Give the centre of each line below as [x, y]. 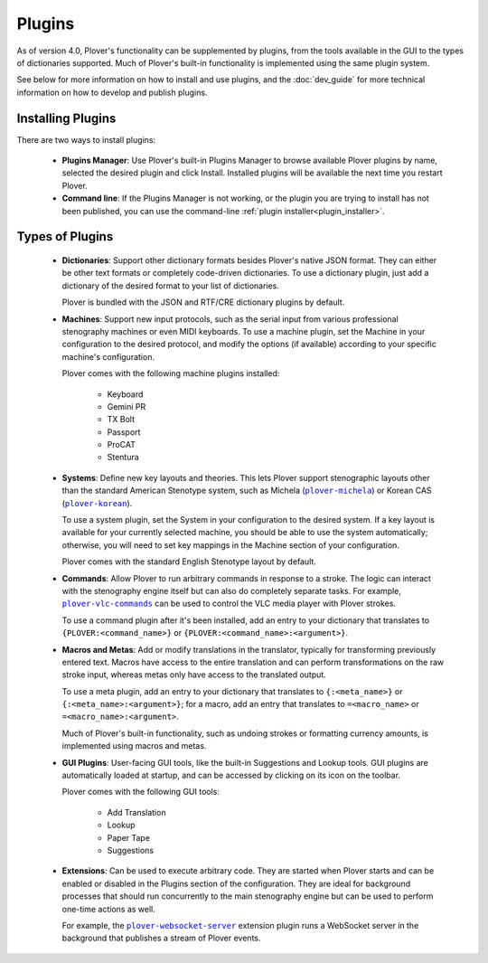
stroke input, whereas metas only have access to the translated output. [194, 675]
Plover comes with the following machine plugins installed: [171, 373]
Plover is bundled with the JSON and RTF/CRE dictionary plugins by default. [203, 302]
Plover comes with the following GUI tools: [141, 792]
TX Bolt [121, 420]
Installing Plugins [66, 118]
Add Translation [136, 812]
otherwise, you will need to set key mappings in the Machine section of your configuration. [230, 545]
